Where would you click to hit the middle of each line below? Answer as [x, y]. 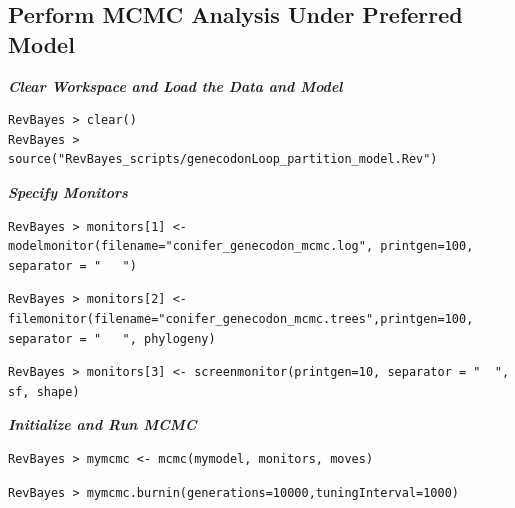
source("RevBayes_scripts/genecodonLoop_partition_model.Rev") [223, 159]
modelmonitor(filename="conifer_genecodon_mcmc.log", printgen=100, [241, 246]
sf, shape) [44, 391]
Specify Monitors [68, 191]
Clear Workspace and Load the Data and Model [175, 85]
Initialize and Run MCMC [102, 424]
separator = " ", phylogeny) [112, 338]
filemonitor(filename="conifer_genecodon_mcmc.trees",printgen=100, [241, 318]
